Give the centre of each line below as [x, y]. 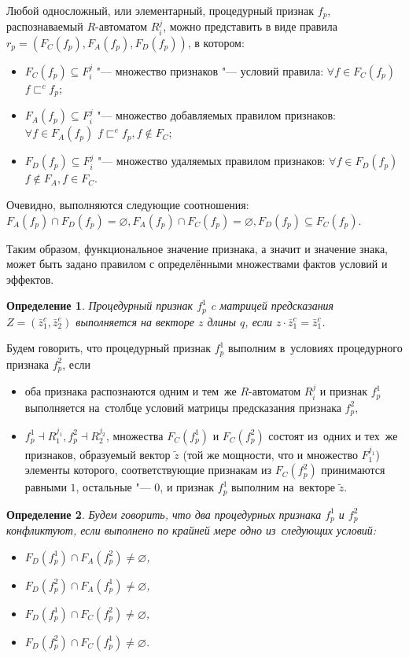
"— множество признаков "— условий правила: [210, 70]
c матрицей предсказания [272, 305]
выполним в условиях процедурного [315, 348]
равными [46, 487]
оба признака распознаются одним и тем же [131, 391]
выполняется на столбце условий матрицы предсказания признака [183, 407]
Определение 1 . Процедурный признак [100, 305]
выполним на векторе [284, 487]
